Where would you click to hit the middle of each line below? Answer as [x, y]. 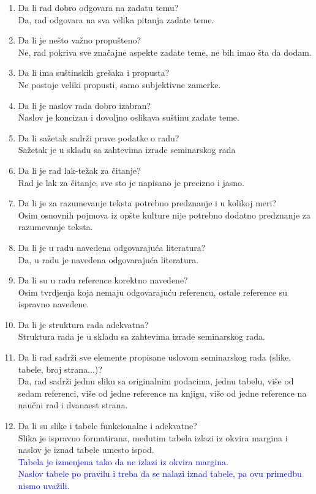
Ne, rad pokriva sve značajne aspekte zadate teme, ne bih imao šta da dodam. [165, 52]
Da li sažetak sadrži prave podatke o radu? [99, 137]
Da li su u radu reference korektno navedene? [103, 280]
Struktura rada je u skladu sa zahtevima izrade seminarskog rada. [141, 336]
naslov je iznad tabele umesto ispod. [86, 450]
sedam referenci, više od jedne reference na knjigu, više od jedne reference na [162, 393]
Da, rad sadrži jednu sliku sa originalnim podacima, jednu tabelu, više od [156, 381]
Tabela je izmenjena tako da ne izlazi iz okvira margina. [123, 461]
